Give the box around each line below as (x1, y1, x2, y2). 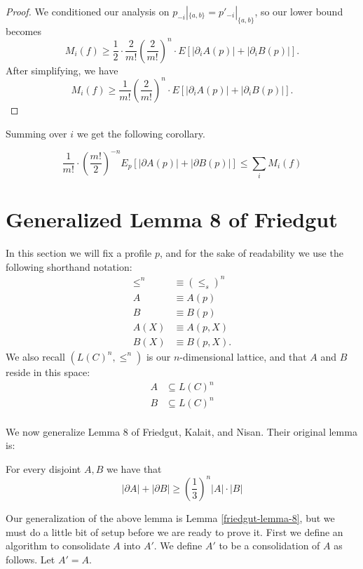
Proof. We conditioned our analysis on (6, 4, 170, 18)
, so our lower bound (254, 4, 343, 18)
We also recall (6, 349, 65, 363)
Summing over (6, 126, 67, 140)
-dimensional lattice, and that (179, 349, 307, 363)
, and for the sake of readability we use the (159, 246, 343, 260)
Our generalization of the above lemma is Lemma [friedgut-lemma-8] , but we (6, 510, 335, 525)
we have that (107, 461, 162, 476)
